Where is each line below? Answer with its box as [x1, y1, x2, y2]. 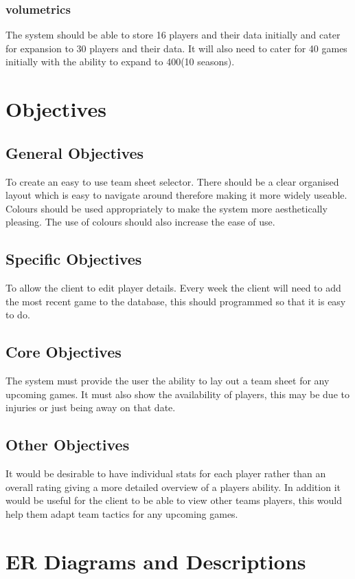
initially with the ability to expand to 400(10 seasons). [5, 54, 235, 69]
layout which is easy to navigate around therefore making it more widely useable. [5, 188, 347, 202]
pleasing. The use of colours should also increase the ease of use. [5, 215, 275, 229]
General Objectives [5, 142, 144, 163]
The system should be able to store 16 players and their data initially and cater [5, 28, 341, 42]
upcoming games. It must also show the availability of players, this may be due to [5, 386, 350, 401]
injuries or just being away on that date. [5, 400, 176, 415]
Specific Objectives [5, 248, 142, 270]
